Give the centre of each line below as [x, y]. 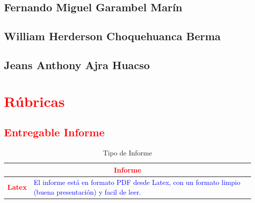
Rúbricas [34, 101]
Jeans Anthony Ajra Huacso [77, 64]
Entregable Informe [54, 132]
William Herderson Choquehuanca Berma [112, 36]
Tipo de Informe [127, 152]
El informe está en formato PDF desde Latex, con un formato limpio [137, 182]
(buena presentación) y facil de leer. [87, 191]
